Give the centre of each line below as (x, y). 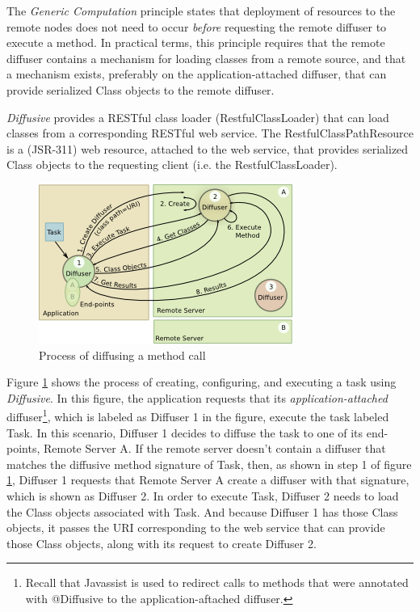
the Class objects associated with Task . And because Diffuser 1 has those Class (202, 511)
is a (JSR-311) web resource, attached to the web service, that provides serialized (208, 148)
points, (23, 448)
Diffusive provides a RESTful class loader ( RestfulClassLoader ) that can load (198, 117)
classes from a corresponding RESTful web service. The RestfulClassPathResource (210, 133)
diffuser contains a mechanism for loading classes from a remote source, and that (206, 58)
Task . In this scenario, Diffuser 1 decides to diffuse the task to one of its (185, 432)
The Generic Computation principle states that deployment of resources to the (201, 11)
